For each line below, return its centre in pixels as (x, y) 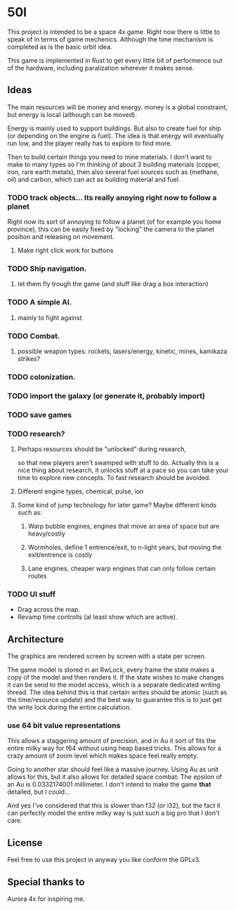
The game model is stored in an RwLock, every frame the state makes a (111, 670)
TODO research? (36, 434)
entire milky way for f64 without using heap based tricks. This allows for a (114, 749)
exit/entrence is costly (60, 555)
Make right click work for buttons (65, 250)
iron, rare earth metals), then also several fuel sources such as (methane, (113, 172)
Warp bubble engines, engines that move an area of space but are (124, 526)
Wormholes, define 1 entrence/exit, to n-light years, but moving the (125, 547)
